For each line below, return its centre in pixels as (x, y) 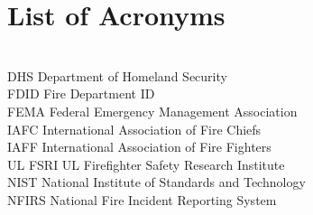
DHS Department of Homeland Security (117, 75)
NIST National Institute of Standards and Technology (156, 182)
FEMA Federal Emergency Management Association (152, 111)
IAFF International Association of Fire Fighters (139, 147)
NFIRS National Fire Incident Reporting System (142, 199)
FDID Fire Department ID (81, 93)
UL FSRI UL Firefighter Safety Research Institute (146, 164)
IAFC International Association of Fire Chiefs (134, 129)
